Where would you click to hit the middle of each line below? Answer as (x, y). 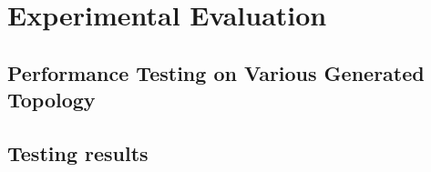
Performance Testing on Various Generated (216, 72)
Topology (51, 100)
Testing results (78, 152)
